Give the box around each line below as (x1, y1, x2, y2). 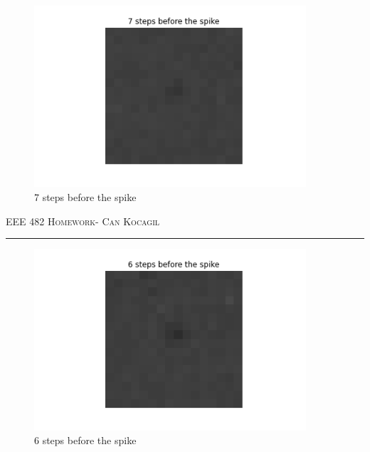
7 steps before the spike (34, 189, 137, 204)
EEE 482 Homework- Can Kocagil (6, 213, 160, 228)
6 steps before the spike (34, 433, 137, 448)
